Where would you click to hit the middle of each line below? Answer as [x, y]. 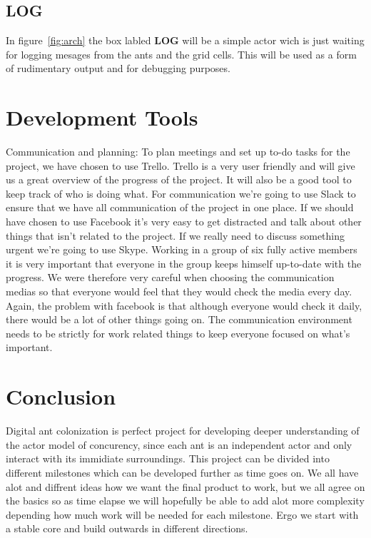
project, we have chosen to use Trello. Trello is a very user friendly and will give [181, 165]
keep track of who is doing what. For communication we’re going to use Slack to [181, 193]
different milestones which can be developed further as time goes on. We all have [182, 472]
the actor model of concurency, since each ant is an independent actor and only [179, 444]
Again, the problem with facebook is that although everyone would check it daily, [184, 305]
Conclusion [61, 396]
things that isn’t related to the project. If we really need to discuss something [176, 235]
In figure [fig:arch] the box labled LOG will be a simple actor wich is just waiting [185, 40]
